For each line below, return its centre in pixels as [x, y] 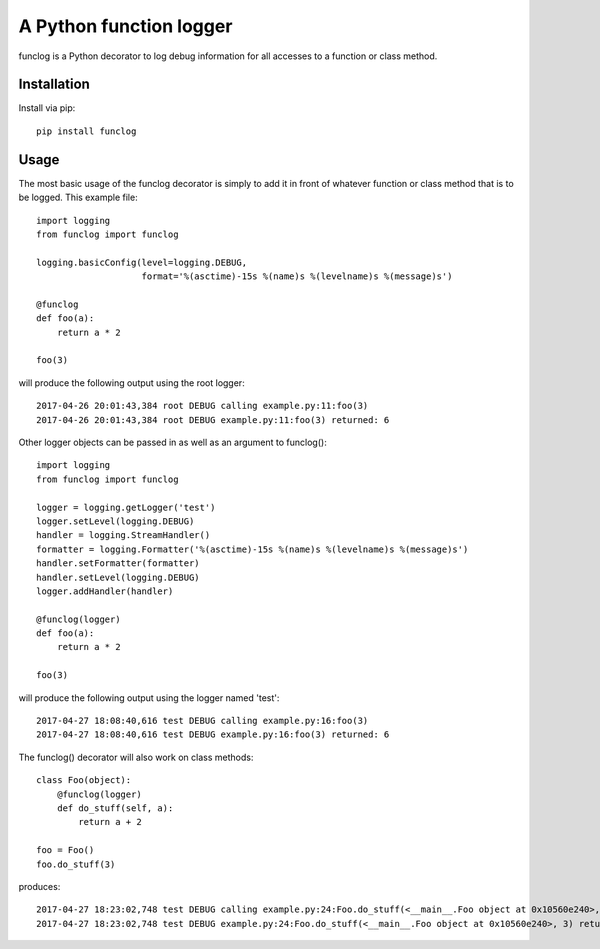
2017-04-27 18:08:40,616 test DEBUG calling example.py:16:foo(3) [202, 721]
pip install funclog [86, 131]
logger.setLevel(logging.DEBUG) [115, 521]
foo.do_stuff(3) [76, 864]
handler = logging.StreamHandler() [123, 535]
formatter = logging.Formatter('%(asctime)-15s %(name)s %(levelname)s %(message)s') [252, 549]
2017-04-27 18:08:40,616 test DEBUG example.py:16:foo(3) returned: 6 [213, 734]
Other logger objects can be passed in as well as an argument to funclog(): [172, 442]
